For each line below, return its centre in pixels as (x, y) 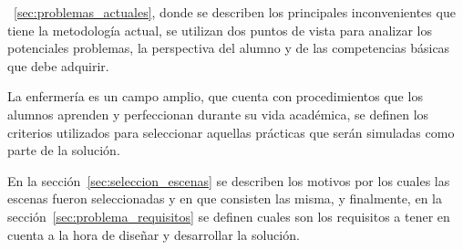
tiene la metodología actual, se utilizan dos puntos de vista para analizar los (220, 30)
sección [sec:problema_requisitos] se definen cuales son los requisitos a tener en (229, 216)
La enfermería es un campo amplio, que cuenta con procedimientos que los (215, 96)
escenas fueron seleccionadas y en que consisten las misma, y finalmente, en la (225, 198)
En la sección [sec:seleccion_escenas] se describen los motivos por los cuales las (229, 180)
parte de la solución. (64, 150)
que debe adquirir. (58, 65)
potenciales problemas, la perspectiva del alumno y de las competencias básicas (229, 48)
